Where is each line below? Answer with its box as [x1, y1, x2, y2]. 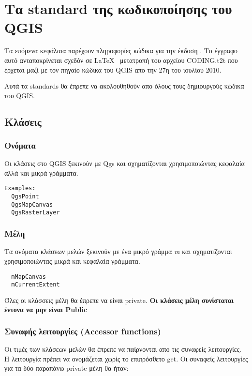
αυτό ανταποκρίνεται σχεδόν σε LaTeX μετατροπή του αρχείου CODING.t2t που [4, 55, 238, 65]
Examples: [4, 185, 36, 192]
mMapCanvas [11, 273, 46, 280]
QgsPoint [11, 193, 39, 200]
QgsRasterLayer [11, 209, 60, 216]
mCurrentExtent [11, 281, 60, 288]
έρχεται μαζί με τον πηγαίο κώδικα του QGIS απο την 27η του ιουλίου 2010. [4, 64, 222, 75]
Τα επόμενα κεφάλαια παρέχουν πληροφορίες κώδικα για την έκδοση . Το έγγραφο [4, 45, 238, 56]
